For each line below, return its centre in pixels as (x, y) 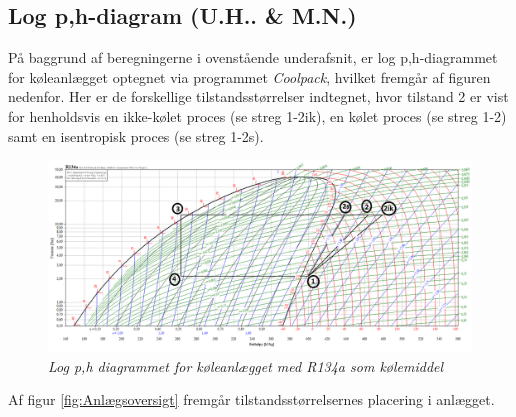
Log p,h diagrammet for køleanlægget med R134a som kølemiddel (246, 365)
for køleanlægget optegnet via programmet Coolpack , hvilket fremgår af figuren (249, 76)
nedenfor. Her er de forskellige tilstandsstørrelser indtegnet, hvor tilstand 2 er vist (258, 96)
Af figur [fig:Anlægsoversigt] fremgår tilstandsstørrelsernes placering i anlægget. (251, 399)
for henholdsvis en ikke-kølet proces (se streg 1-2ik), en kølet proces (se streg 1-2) (257, 115)
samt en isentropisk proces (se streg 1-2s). (136, 135)
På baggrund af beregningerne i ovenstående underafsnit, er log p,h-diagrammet (253, 57)
